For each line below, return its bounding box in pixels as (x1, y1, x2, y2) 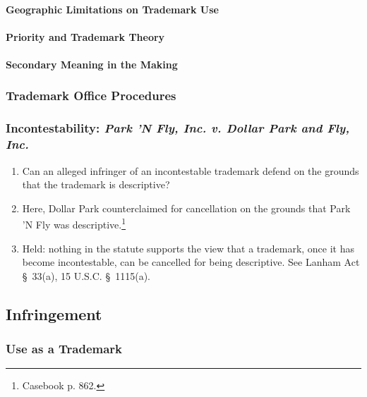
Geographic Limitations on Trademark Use (6, 1, 219, 16)
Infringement (6, 303, 102, 324)
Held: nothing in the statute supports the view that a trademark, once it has (22, 240, 355, 255)
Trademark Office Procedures (6, 87, 176, 104)
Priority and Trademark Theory (6, 29, 165, 44)
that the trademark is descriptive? (22, 177, 170, 192)
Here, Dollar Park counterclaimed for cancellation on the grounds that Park (22, 200, 351, 215)
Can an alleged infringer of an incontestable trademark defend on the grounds (22, 163, 359, 178)
